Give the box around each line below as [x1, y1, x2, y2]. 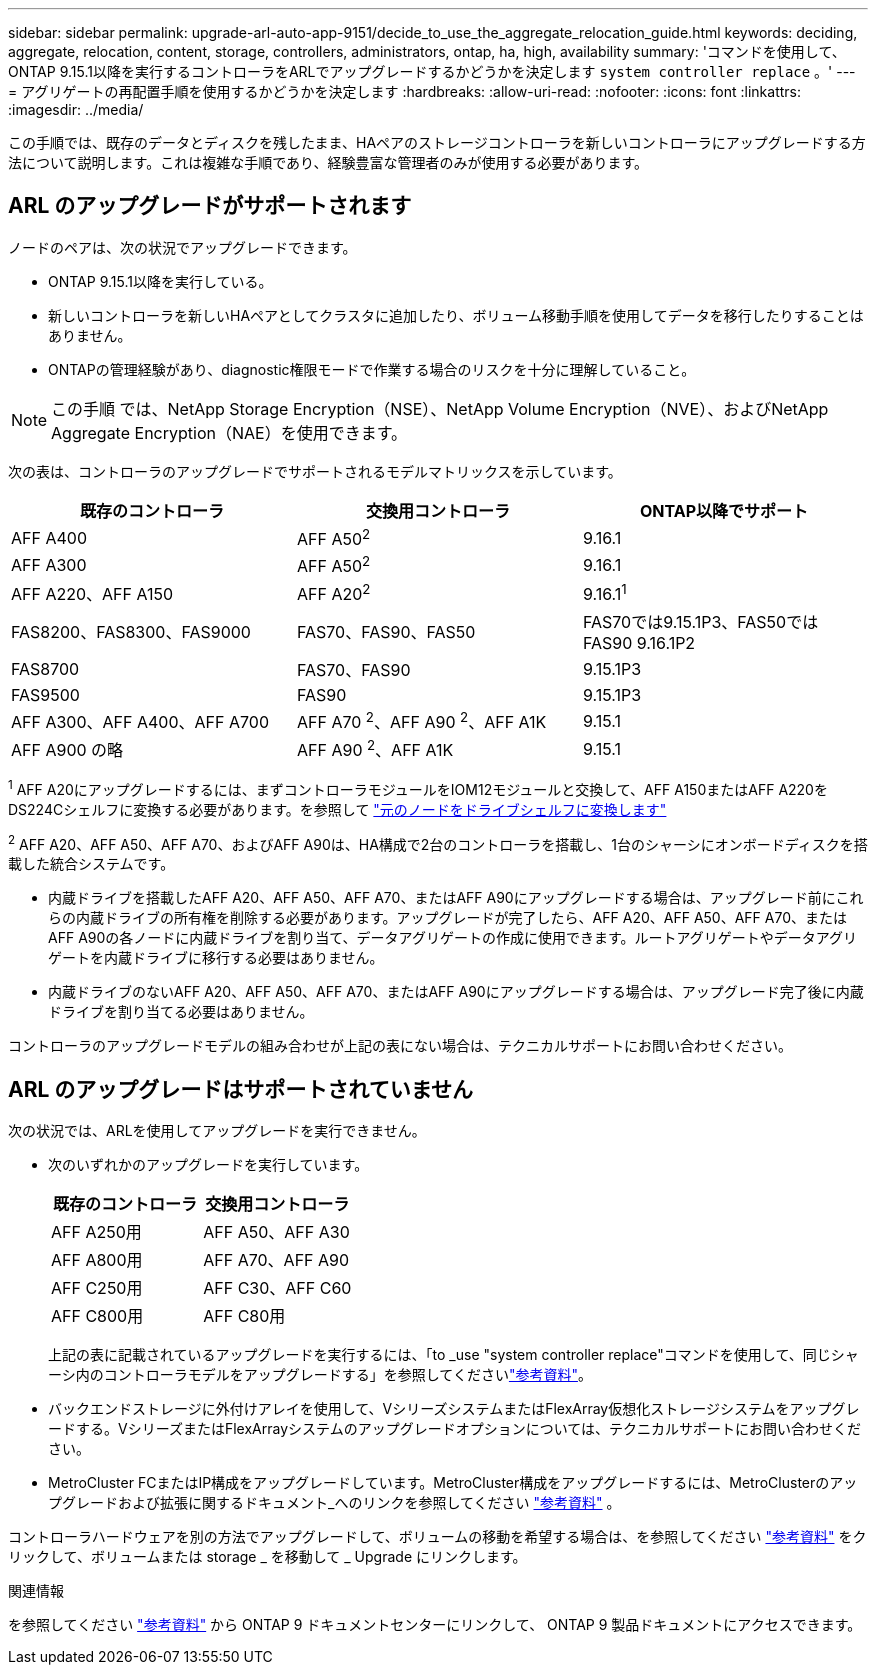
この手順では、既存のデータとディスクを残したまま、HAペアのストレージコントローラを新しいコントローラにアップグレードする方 [8, 134, 866, 151]
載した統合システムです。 [8, 855, 175, 873]
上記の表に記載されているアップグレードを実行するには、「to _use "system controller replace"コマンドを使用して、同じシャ [48, 1346, 859, 1364]
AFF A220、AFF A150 [11, 583, 174, 604]
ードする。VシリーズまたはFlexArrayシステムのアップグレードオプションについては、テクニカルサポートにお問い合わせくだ [48, 1420, 861, 1438]
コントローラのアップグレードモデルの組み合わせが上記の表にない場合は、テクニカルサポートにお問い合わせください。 [8, 1037, 792, 1055]
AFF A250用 [51, 1222, 142, 1243]
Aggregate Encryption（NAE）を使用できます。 [51, 422, 408, 443]
